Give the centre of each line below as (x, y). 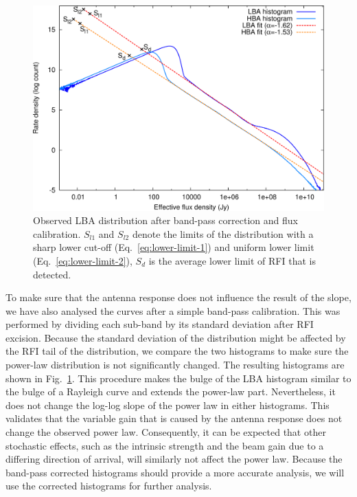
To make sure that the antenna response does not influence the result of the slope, (178, 297)
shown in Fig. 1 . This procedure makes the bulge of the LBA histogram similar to (178, 378)
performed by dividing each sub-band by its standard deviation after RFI (160, 324)
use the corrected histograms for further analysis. (109, 486)
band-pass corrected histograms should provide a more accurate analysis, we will (175, 472)
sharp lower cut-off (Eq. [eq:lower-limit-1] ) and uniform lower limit (174, 247)
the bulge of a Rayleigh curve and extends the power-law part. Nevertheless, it (171, 391)
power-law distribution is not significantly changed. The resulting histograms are (175, 365)
